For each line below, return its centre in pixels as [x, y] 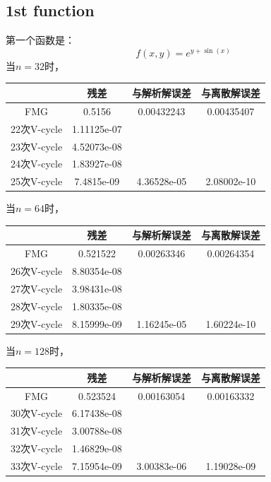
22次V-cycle [37, 128]
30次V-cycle [37, 413]
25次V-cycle [37, 181]
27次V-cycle [37, 288]
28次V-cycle [37, 306]
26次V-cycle [37, 271]
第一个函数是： [40, 40]
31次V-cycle [37, 431]
